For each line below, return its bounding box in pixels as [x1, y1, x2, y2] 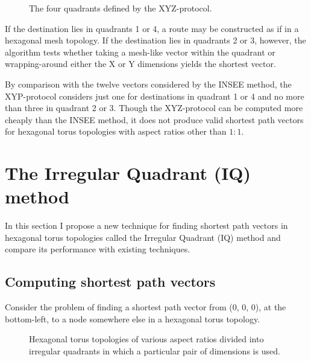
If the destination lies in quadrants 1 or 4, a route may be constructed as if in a [5, 22, 299, 34]
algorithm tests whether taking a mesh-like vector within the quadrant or [5, 45, 275, 58]
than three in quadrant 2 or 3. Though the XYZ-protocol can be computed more [5, 101, 303, 114]
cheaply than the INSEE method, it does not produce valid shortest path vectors [5, 113, 304, 126]
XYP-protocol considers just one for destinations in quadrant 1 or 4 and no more [5, 89, 304, 102]
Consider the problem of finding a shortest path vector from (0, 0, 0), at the [5, 301, 286, 313]
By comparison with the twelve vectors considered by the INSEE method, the [5, 77, 292, 90]
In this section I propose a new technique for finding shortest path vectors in [5, 219, 288, 232]
